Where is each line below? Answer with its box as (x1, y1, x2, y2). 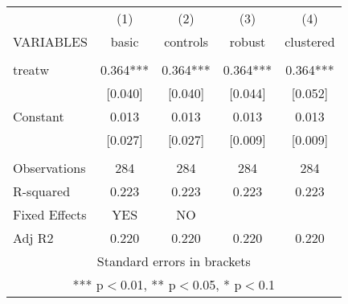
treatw (13, 60, 49, 79)
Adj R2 (13, 228, 54, 247)
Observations (13, 158, 86, 177)
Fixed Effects (13, 205, 87, 224)
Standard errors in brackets (96, 252, 251, 270)
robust (229, 32, 266, 51)
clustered (285, 32, 335, 51)
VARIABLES (13, 32, 88, 51)
